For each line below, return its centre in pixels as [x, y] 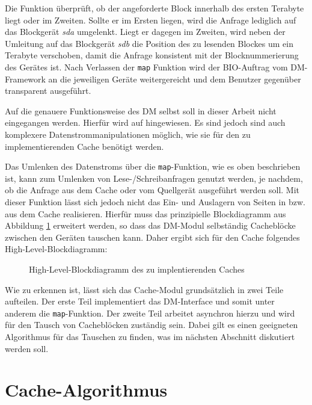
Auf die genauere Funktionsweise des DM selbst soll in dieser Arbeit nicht [141, 110]
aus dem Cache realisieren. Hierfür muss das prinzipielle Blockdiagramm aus [145, 213]
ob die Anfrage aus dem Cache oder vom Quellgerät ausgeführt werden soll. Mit [152, 190]
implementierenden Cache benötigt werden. [84, 146]
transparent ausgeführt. [48, 91]
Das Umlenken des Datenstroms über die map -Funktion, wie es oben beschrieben [153, 166]
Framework [25, 79]
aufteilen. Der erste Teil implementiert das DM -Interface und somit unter [140, 301]
